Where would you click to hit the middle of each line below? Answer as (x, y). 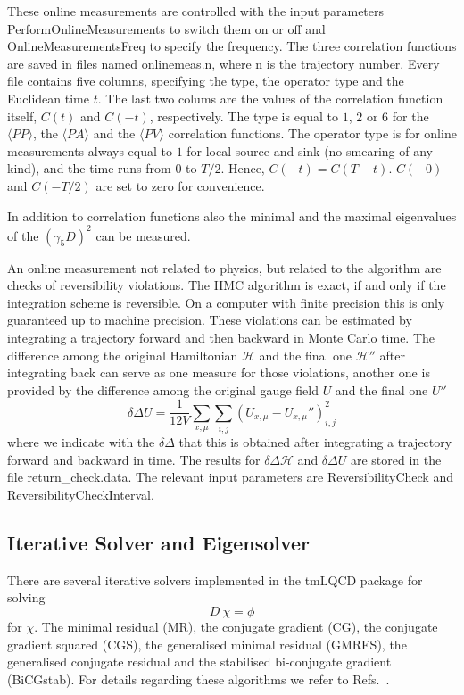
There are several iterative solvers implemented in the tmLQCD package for (215, 579)
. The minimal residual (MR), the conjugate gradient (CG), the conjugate (236, 626)
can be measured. (143, 235)
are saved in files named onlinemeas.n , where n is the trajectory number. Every (224, 63)
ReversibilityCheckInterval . (81, 494)
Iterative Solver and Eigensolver (159, 542)
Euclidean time (48, 98)
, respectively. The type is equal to (244, 116)
